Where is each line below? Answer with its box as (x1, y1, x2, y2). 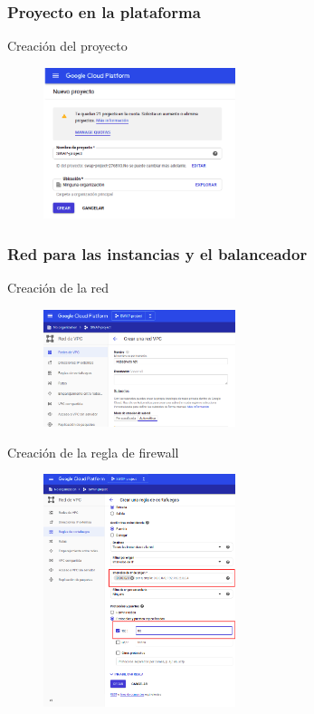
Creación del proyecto (7, 36, 128, 55)
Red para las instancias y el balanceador (7, 242, 308, 265)
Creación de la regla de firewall (7, 442, 179, 461)
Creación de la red (7, 278, 109, 297)
